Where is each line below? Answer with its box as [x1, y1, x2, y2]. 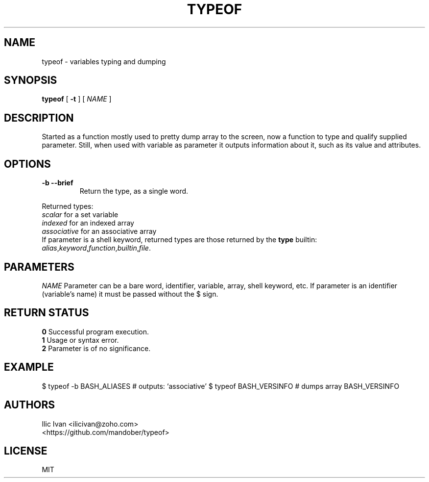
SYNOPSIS [4, 74, 57, 87]
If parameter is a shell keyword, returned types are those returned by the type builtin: [42, 235, 317, 244]
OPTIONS [4, 157, 51, 170]
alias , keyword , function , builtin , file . [42, 244, 151, 253]
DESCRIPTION [4, 111, 74, 124]
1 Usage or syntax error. [42, 335, 119, 344]
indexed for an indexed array [42, 219, 134, 228]
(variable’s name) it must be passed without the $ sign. [42, 289, 218, 298]
